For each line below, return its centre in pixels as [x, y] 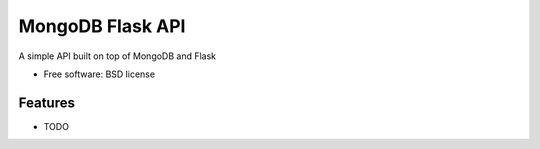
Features [46, 102]
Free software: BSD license [99, 74]
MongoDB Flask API [102, 26]
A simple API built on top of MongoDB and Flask [117, 56]
